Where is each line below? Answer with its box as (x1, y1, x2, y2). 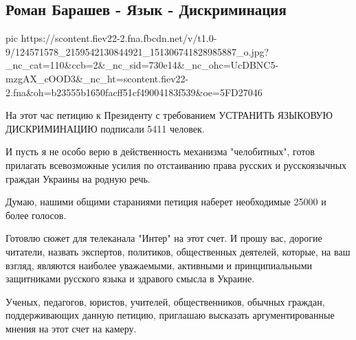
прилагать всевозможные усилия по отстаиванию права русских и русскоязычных (5, 157, 347, 172)
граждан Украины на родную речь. (5, 171, 151, 185)
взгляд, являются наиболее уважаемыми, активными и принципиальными (5, 258, 313, 272)
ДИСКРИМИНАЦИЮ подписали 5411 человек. (5, 121, 205, 135)
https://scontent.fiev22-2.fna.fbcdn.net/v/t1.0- (21, 31, 217, 45)
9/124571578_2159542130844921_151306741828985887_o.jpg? (5, 44, 269, 58)
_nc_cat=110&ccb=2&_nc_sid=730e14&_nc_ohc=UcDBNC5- (5, 58, 279, 72)
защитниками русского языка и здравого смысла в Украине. (5, 271, 255, 286)
